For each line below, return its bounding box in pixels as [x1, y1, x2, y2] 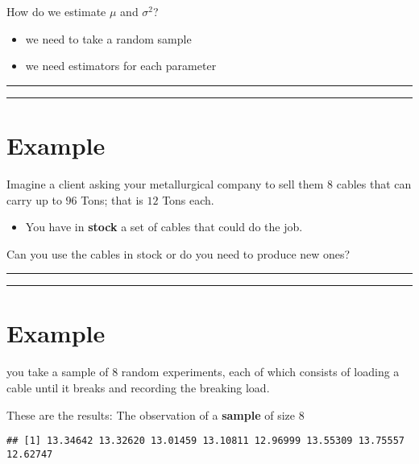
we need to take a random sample [25, 30, 192, 47]
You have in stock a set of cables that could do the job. [25, 218, 303, 235]
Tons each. [162, 191, 214, 208]
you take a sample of [6, 363, 109, 380]
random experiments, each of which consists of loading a [121, 363, 400, 380]
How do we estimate [6, 3, 106, 19]
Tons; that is [81, 191, 143, 208]
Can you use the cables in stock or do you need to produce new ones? [6, 245, 351, 262]
